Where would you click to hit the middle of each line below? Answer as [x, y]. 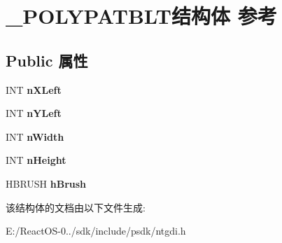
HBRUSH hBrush [46, 183]
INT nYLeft [34, 113]
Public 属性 [47, 60]
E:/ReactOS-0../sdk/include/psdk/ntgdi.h [96, 231]
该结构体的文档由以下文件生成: [76, 207]
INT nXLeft [34, 89]
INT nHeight [36, 160]
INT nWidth [35, 136]
